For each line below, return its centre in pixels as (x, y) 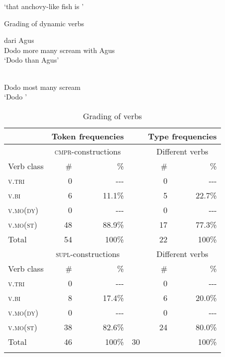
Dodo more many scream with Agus (60, 50)
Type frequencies (182, 136)
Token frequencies (88, 136)
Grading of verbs (112, 116)
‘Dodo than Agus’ (31, 60)
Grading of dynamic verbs (44, 23)
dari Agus (19, 40)
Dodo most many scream (43, 87)
